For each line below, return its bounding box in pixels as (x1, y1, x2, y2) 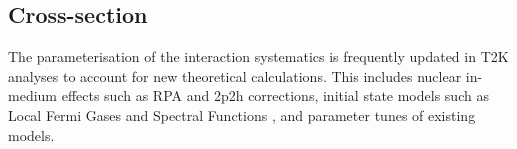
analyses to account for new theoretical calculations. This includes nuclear (8, 65, 462, 86)
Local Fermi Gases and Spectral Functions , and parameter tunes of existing (8, 104, 476, 125)
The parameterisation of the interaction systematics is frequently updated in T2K (8, 46, 509, 67)
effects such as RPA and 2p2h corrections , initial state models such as (61, 85, 489, 106)
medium (8, 85, 57, 106)
